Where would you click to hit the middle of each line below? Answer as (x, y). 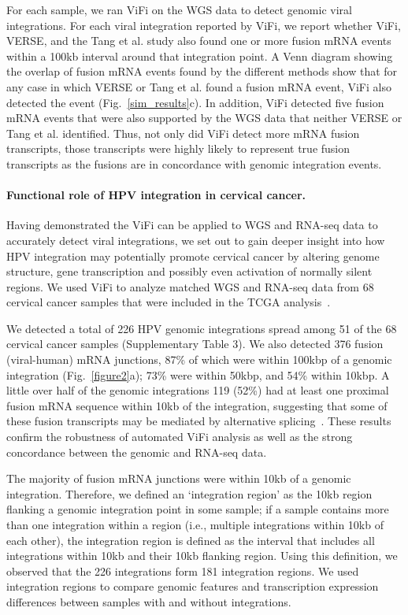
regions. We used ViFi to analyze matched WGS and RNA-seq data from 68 (190, 286)
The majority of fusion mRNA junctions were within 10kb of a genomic (179, 478)
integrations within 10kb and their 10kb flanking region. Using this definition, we (202, 556)
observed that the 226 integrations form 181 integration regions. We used (183, 571)
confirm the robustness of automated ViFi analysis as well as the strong (180, 437)
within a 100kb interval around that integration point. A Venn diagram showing (200, 56)
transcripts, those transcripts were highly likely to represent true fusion (178, 148)
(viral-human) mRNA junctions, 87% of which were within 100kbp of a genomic (199, 359)
